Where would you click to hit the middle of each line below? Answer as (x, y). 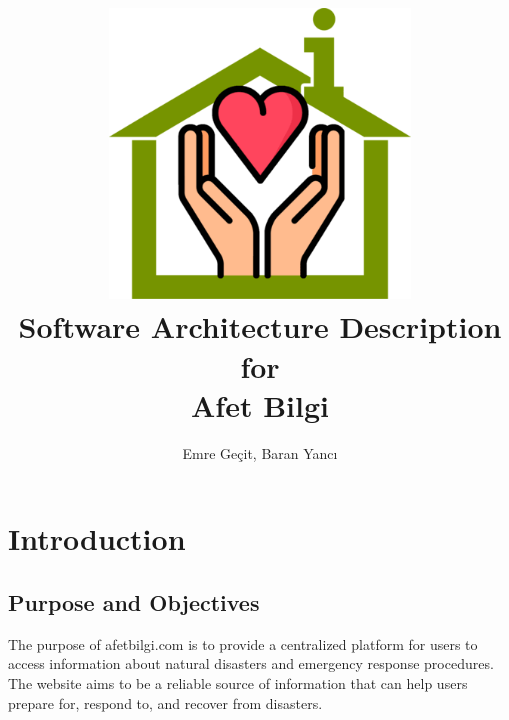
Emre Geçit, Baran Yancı (260, 452)
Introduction (97, 538)
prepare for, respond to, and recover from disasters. (165, 702)
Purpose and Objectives (134, 601)
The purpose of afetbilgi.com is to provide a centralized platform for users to (243, 643)
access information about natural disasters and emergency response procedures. (251, 663)
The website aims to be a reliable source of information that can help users (238, 682)
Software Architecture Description (260, 326)
